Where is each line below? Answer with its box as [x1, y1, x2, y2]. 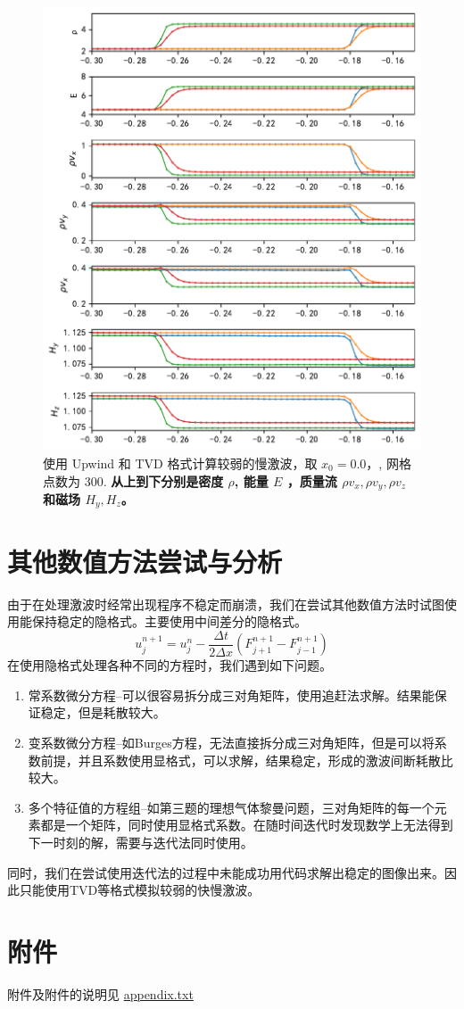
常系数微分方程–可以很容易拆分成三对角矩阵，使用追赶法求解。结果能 [28, 685, 435, 704]
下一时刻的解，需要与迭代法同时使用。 [28, 832, 253, 851]
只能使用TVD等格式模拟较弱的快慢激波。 [19, 881, 261, 899]
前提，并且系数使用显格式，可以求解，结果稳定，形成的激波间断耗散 [40, 750, 441, 769]
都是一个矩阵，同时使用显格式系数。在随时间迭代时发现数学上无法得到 [40, 815, 453, 834]
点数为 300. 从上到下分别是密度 [43, 471, 224, 490]
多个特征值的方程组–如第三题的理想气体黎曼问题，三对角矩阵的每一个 [28, 798, 435, 816]
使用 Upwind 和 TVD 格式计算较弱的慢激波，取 [43, 453, 318, 472]
